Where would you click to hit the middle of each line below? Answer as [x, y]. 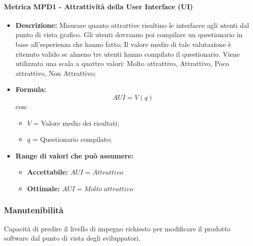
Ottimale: [44, 188]
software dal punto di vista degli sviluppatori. [72, 238]
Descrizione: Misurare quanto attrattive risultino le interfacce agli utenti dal [132, 25]
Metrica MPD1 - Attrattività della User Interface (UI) [99, 6]
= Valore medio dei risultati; [76, 123]
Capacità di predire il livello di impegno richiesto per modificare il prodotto [117, 228]
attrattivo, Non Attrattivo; [56, 73]
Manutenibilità [34, 210]
